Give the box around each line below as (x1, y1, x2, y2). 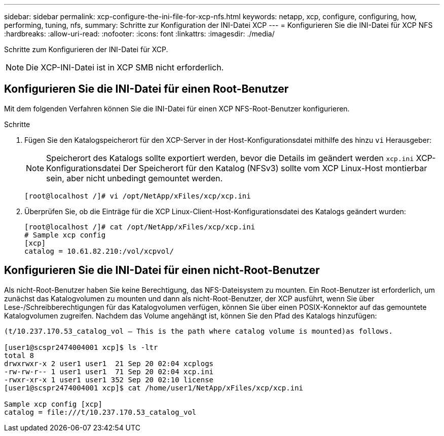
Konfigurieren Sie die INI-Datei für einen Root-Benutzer (4, 83, 289, 96)
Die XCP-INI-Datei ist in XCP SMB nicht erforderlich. (26, 62, 224, 72)
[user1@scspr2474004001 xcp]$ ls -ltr (4, 343, 158, 351)
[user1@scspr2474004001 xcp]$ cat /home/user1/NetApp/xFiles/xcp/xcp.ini (4, 383, 304, 392)
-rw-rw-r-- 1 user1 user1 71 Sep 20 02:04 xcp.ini (4, 367, 214, 376)
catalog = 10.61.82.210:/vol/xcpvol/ (24, 247, 174, 255)
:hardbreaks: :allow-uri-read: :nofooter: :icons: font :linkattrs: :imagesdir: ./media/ (4, 29, 275, 38)
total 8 (4, 351, 34, 360)
